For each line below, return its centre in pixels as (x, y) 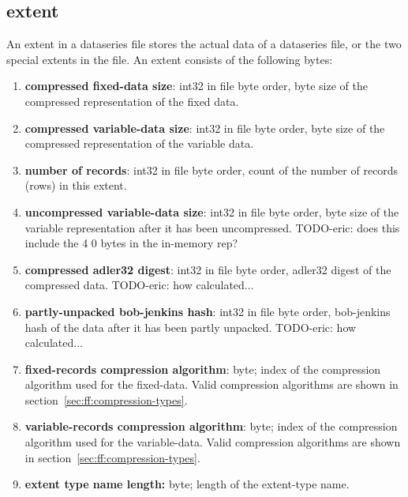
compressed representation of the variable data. (139, 143)
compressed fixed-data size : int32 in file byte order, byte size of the (196, 86)
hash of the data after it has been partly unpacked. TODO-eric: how (191, 327)
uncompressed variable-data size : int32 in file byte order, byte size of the (212, 211)
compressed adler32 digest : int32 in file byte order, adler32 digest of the (208, 269)
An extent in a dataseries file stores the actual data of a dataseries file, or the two (204, 44)
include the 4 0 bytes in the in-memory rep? (131, 243)
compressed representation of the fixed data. (132, 101)
